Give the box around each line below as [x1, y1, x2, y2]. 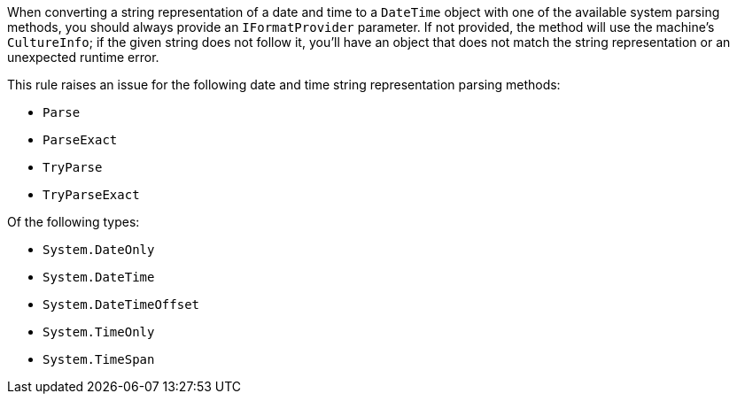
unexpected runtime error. [7, 50, 159, 65]
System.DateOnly [43, 243, 155, 257]
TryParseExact [43, 188, 140, 202]
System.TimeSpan [43, 352, 155, 366]
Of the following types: [7, 214, 140, 229]
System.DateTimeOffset [43, 297, 200, 312]
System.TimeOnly [43, 325, 155, 339]
